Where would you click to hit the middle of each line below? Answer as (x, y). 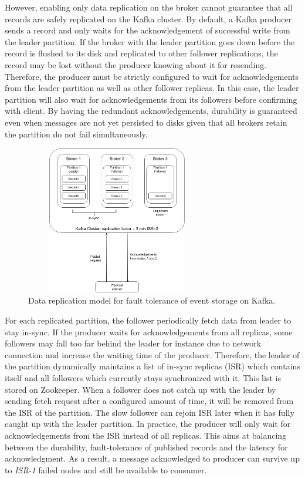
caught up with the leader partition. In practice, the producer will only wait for (148, 424)
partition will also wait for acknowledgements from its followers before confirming (151, 99)
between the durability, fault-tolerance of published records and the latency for (146, 447)
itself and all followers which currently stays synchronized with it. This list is (143, 377)
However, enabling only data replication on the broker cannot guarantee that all (149, 7)
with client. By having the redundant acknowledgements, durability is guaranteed (151, 111)
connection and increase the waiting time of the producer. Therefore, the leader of (152, 354)
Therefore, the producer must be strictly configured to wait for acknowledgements (152, 76)
